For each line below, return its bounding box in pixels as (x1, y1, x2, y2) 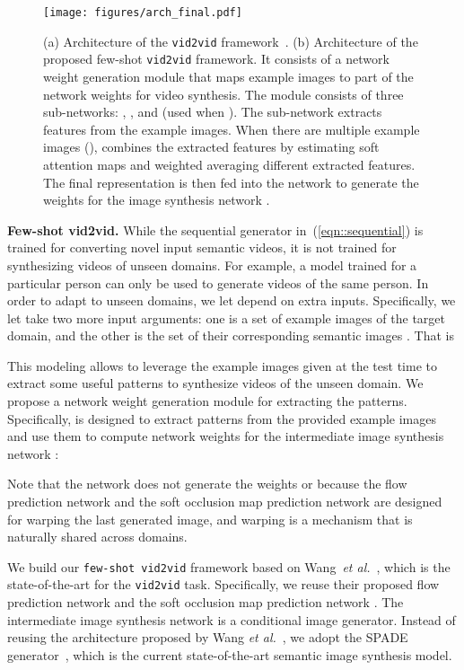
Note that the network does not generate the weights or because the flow (7, 474, 407, 493)
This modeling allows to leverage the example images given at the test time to (7, 356, 437, 375)
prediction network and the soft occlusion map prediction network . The (7, 593, 404, 612)
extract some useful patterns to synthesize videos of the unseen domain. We (7, 374, 424, 392)
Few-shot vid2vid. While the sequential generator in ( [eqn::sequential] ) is (7, 220, 424, 239)
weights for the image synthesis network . (43, 190, 270, 209)
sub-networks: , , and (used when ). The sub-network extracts (43, 102, 382, 121)
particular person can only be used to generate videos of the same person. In (7, 273, 429, 292)
